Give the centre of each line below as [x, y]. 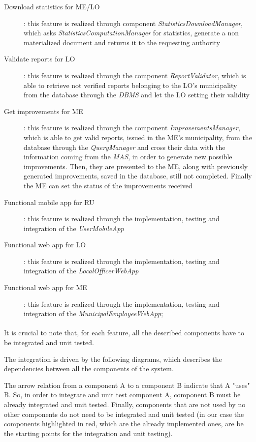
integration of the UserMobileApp [74, 228]
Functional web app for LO [45, 245]
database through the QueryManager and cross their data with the [125, 147]
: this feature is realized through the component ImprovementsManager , [132, 128]
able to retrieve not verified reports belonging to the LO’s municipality [130, 85]
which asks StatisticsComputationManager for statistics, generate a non [131, 33]
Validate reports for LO [40, 59]
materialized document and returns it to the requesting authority [122, 42]
